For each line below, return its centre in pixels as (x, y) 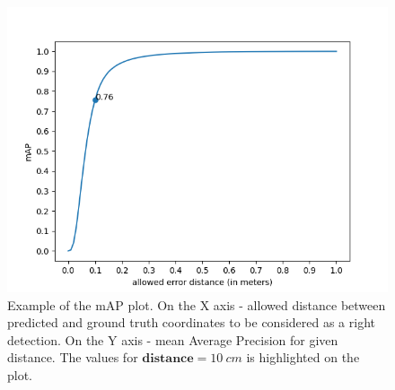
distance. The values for (73, 357)
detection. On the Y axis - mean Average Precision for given (173, 339)
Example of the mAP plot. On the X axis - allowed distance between (197, 304)
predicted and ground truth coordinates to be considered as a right (192, 322)
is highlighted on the (303, 357)
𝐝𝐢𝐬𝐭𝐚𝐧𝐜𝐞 (168, 359)
